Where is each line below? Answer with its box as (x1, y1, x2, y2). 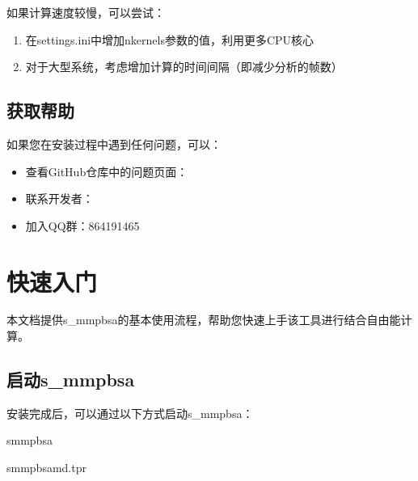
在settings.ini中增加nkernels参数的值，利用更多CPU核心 (25, 31, 315, 48)
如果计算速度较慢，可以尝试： (6, 4, 165, 20)
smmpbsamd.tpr (6, 459, 87, 476)
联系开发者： (25, 190, 94, 207)
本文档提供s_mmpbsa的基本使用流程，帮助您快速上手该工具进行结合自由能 (6, 311, 401, 328)
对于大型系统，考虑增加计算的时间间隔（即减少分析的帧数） (25, 58, 343, 75)
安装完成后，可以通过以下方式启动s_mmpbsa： (6, 404, 254, 421)
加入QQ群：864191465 (25, 217, 140, 234)
